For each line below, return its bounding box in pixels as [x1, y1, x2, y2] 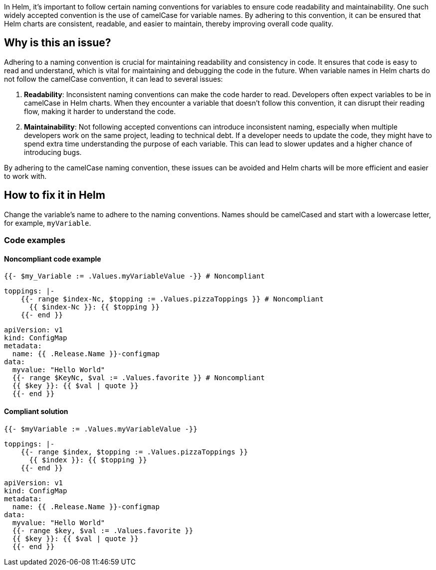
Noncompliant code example [4, 254, 101, 263]
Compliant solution [4, 407, 68, 416]
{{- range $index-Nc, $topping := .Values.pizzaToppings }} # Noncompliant [20, 295, 324, 303]
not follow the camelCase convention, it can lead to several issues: [4, 74, 223, 83]
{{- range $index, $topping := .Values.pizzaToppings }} [20, 447, 248, 456]
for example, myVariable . [4, 218, 91, 227]
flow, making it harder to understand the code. [24, 107, 176, 116]
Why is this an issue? [4, 36, 111, 49]
